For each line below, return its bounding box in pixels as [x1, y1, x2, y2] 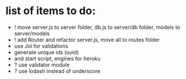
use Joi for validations [14, 42, 69, 50]
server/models [14, 29, 50, 37]
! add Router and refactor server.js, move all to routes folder [14, 36, 161, 43]
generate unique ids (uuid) [14, 48, 79, 55]
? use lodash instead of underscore [14, 67, 101, 74]
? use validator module [14, 61, 70, 68]
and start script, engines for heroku [14, 55, 101, 62]
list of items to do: [5, 4, 96, 18]
